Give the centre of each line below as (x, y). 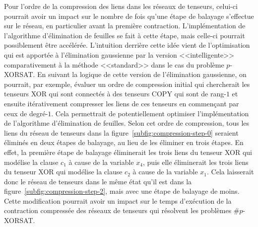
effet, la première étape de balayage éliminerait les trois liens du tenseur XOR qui (128, 152)
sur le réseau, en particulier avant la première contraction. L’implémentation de (125, 26)
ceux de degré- (26, 113)
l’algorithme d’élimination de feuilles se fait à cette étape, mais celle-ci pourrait (125, 35)
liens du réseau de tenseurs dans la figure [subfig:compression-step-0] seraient (121, 132)
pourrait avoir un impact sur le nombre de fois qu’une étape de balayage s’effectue (129, 16)
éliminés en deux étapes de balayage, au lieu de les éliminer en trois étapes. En (124, 142)
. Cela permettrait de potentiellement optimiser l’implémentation (150, 113)
